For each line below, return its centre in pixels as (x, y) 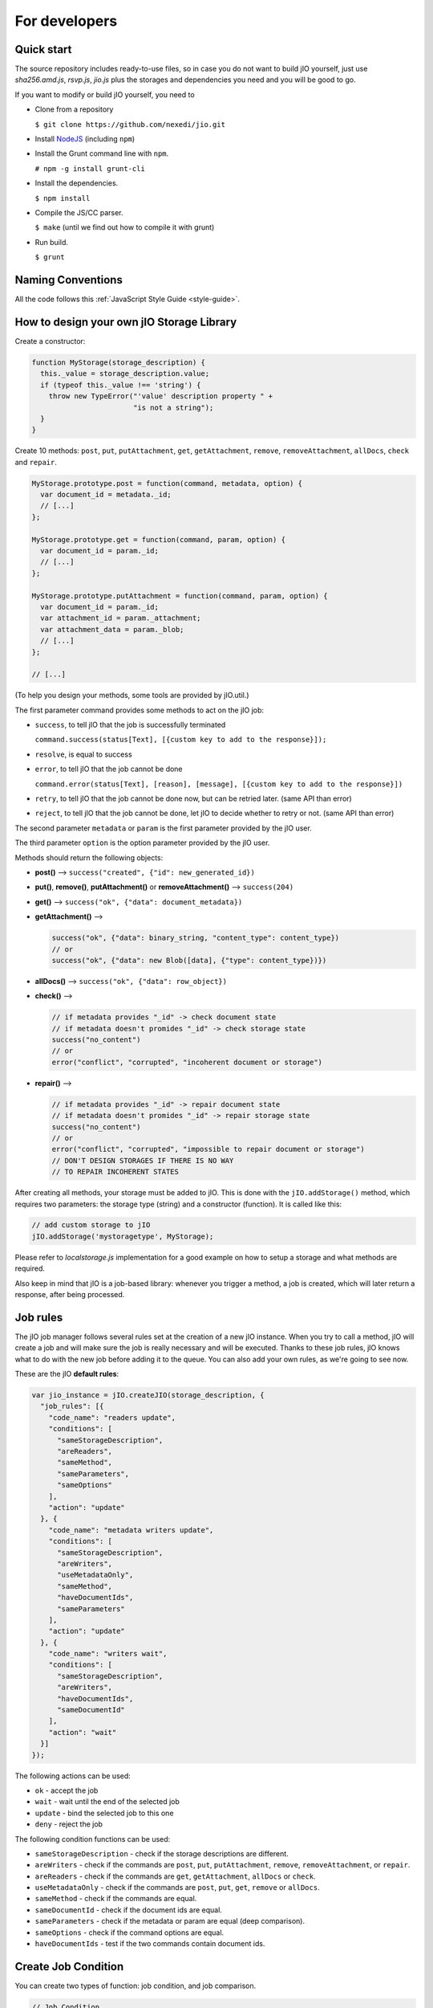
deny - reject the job (69, 1824)
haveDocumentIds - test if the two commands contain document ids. (150, 1944)
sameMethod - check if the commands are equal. (116, 1899)
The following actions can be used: (73, 1776)
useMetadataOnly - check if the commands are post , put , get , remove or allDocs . (177, 1888)
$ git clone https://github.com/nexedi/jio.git (130, 124)
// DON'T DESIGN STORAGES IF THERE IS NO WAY (143, 1160)
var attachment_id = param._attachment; (121, 618)
